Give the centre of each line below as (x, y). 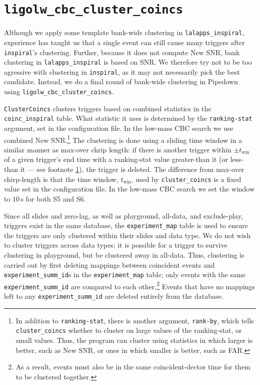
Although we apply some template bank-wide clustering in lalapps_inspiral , (124, 32)
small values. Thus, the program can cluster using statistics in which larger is (134, 340)
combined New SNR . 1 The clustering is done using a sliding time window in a (123, 139)
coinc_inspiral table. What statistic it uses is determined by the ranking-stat (128, 118)
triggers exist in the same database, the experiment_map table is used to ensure (126, 225)
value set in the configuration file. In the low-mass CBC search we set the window (129, 189)
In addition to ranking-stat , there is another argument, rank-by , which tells (135, 320)
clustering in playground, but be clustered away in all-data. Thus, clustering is (124, 254)
